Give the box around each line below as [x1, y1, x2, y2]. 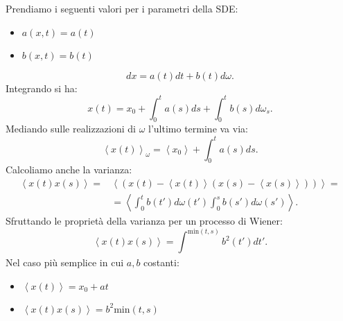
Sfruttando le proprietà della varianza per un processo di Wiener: [6, 214, 283, 228]
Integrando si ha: [6, 80, 78, 95]
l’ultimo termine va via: [148, 121, 248, 136]
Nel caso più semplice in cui [6, 254, 124, 269]
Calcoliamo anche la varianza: [6, 162, 132, 177]
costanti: [143, 254, 179, 269]
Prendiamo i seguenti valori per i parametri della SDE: [6, 1, 238, 15]
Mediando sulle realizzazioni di [6, 121, 136, 136]
